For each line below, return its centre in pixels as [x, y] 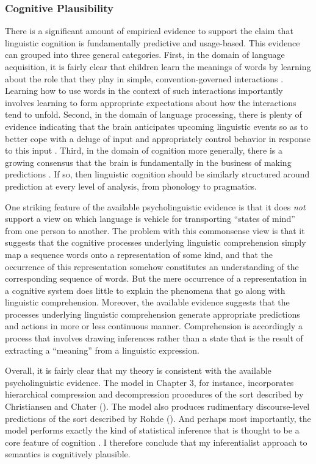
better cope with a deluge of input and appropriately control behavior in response [158, 138]
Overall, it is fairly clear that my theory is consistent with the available [138, 370]
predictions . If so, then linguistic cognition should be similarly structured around [157, 174]
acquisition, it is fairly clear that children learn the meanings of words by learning [158, 66]
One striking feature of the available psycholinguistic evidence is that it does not [155, 206]
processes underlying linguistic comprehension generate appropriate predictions [153, 314]
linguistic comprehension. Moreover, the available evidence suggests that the [147, 302]
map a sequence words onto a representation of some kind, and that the [139, 254]
